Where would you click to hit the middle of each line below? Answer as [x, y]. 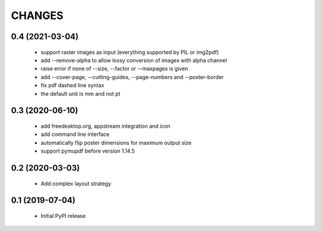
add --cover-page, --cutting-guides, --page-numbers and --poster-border [132, 77]
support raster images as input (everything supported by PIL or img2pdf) [130, 52]
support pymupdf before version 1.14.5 [88, 151]
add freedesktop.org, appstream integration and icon [106, 126]
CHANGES [37, 15]
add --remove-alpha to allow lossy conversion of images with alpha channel [134, 60]
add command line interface [75, 134]
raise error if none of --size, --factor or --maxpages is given [114, 69]
